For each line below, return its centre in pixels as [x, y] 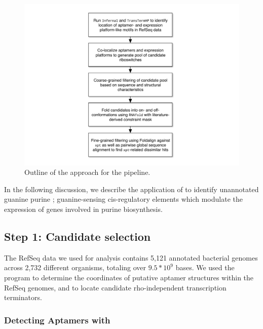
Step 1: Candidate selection [78, 236]
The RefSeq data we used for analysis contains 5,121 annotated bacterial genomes [131, 257]
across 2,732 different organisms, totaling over [75, 267]
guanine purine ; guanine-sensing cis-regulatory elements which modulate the [123, 199]
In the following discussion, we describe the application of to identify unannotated [131, 189]
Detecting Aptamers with [57, 320]
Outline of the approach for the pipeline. [87, 172]
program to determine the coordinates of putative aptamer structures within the [129, 277]
